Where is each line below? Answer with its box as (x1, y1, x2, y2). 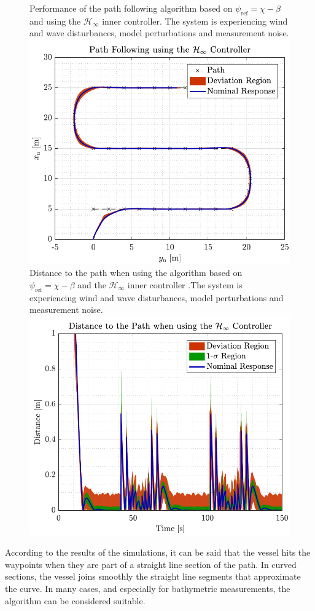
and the (77, 278, 106, 291)
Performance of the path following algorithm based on (29, 2, 233, 14)
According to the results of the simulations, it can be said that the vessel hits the (5, 546, 311, 559)
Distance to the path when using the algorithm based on (29, 266, 243, 279)
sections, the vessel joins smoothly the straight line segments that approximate (5, 570, 301, 583)
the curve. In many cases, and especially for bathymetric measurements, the (5, 581, 290, 594)
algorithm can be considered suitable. (5, 594, 146, 607)
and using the (29, 14, 81, 27)
